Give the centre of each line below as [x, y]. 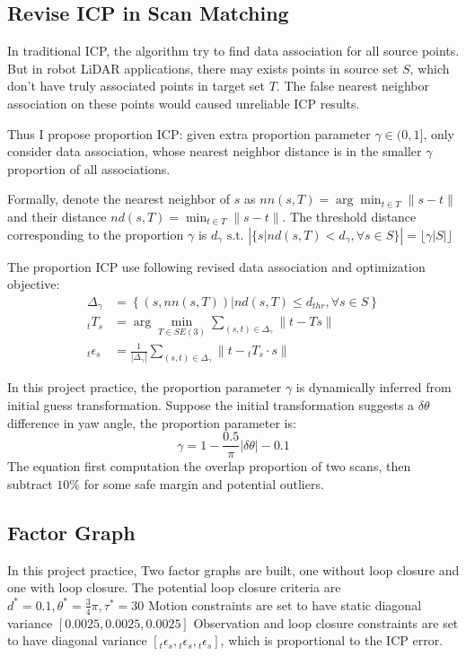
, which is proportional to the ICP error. [332, 640]
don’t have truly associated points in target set [136, 86]
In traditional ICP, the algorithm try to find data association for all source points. [233, 51]
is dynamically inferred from [374, 387]
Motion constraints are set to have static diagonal [285, 604]
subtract [30, 483]
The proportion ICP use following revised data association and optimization [216, 266]
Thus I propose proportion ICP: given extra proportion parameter [189, 133]
